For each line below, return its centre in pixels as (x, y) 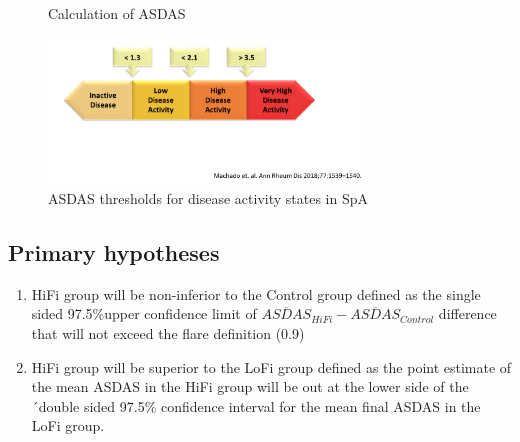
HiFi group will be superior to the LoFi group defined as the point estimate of (271, 366)
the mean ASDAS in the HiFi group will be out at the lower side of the (250, 386)
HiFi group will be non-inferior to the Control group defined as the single (256, 293)
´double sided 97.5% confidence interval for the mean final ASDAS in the (256, 405)
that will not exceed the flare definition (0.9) (168, 333)
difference (467, 313)
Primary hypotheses (114, 252)
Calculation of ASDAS (117, 13)
